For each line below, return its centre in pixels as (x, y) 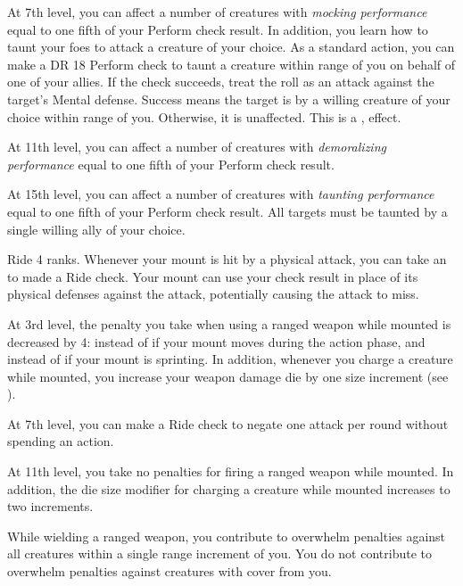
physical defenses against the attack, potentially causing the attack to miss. (213, 294)
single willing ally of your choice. (96, 229)
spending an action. (61, 441)
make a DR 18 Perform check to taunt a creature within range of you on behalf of (231, 64)
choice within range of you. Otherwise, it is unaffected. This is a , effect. (204, 116)
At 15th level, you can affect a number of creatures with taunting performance (221, 194)
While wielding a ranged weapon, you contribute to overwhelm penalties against (227, 536)
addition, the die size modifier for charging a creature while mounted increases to (229, 488)
